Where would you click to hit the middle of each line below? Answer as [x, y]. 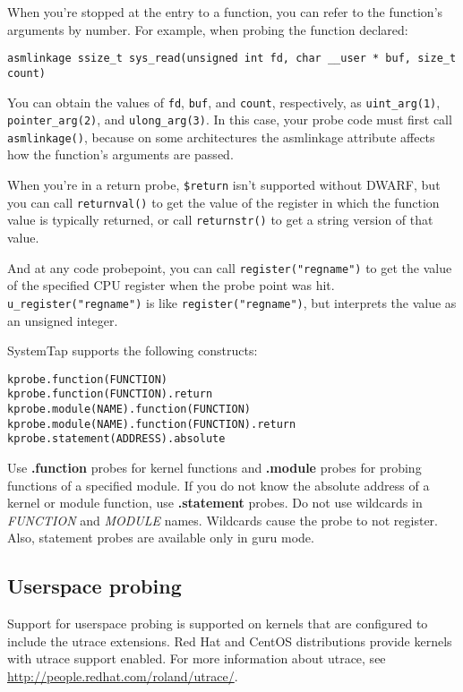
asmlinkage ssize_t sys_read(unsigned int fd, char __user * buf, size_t [232, 59]
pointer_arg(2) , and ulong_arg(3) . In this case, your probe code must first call [230, 120]
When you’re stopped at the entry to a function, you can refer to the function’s [225, 12]
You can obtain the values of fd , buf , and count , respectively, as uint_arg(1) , [224, 102]
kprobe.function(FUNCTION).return [110, 394]
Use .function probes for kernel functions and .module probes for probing [214, 467]
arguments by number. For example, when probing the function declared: [208, 29]
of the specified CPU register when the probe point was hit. [171, 285]
